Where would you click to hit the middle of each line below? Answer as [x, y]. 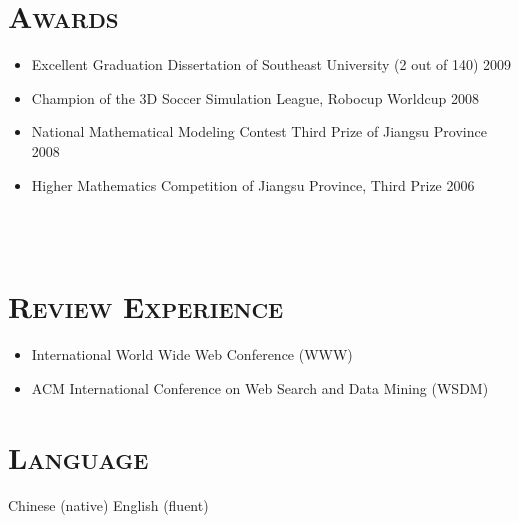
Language [78, 456]
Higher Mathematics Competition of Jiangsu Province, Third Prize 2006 [253, 184]
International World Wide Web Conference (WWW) [192, 354]
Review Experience [146, 306]
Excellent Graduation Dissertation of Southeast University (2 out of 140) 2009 [271, 64]
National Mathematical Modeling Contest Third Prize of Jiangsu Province [259, 131]
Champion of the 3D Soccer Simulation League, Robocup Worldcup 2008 [255, 97]
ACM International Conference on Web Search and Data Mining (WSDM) [260, 388]
